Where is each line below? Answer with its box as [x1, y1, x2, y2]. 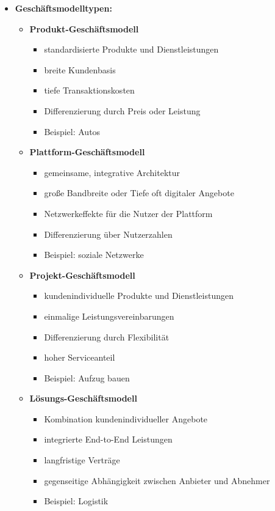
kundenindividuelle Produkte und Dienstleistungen [44, 289, 234, 302]
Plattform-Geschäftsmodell [29, 145, 145, 158]
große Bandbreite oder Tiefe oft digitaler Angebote [44, 186, 234, 199]
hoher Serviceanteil [44, 351, 115, 364]
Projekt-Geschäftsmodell [29, 268, 135, 281]
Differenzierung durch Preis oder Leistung [44, 104, 201, 117]
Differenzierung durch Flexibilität [44, 330, 170, 343]
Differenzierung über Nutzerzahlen [44, 227, 173, 240]
